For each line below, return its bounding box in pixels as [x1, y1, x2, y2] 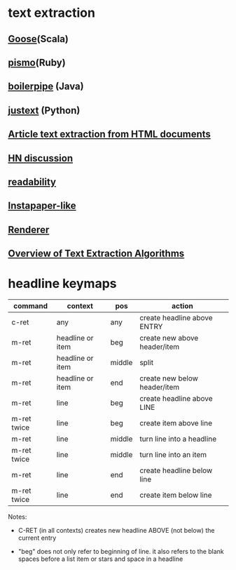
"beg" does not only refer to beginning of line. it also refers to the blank [18, 548, 225, 556]
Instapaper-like [8, 200, 76, 212]
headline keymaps [8, 276, 117, 292]
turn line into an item [139, 450, 207, 460]
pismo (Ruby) [8, 56, 66, 68]
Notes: [8, 512, 27, 521]
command [13, 301, 48, 311]
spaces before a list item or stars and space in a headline [18, 555, 183, 563]
